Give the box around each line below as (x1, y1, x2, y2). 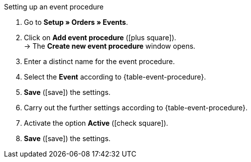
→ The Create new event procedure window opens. (24, 42, 196, 50)
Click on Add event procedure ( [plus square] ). (24, 33, 176, 42)
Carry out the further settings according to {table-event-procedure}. (24, 103, 248, 112)
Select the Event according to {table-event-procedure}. (24, 73, 206, 81)
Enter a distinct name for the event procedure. (24, 57, 175, 66)
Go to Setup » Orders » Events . (24, 18, 128, 26)
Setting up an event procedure (4, 2, 104, 11)
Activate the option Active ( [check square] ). (24, 119, 168, 127)
